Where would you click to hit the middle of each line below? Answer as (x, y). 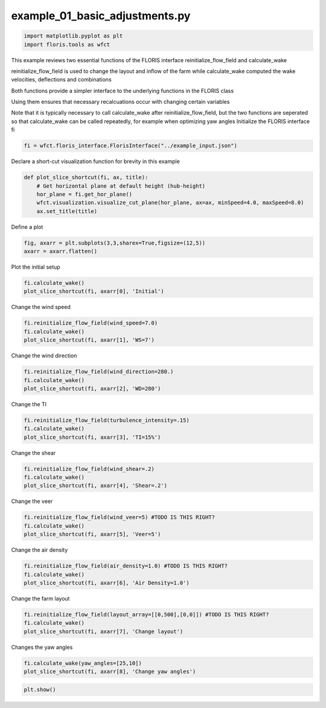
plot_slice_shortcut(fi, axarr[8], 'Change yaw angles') (110, 672)
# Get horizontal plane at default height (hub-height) (121, 186)
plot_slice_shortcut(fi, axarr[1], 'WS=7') (89, 340)
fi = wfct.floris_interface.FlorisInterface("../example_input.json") (131, 146)
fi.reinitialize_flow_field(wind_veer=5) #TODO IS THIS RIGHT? (120, 517)
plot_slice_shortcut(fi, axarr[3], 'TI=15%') (92, 437)
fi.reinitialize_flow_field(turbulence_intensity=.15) (107, 420)
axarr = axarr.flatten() (61, 251)
